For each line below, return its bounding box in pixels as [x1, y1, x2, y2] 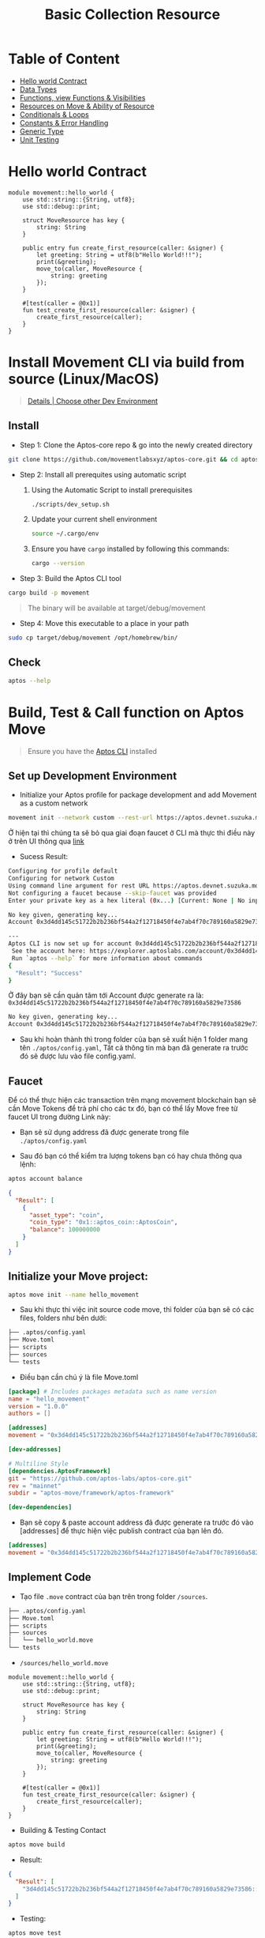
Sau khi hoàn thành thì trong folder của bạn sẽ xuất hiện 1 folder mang [19, 1035, 248, 1044]
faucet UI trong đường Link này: [8, 1112, 111, 1122]
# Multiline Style [8, 1460, 69, 1468]
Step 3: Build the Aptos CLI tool [19, 574, 122, 583]
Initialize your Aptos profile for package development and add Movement [19, 790, 257, 800]
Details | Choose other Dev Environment [27, 396, 159, 405]
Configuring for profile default [8, 867, 118, 875]
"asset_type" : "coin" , [28, 1211, 104, 1219]
